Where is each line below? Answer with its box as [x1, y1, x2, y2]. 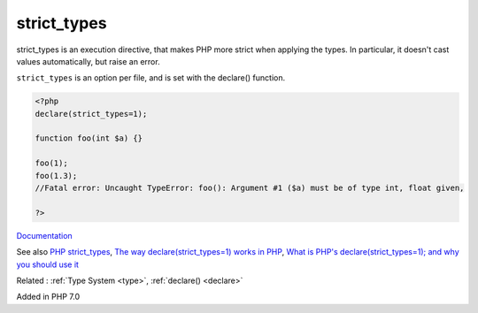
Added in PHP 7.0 [16, 292, 80, 302]
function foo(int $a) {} [35, 134, 143, 143]
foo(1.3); [35, 171, 78, 180]
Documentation [16, 230, 73, 240]
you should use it [16, 259, 80, 270]
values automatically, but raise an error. [16, 56, 160, 66]
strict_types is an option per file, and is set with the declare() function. [16, 73, 286, 83]
